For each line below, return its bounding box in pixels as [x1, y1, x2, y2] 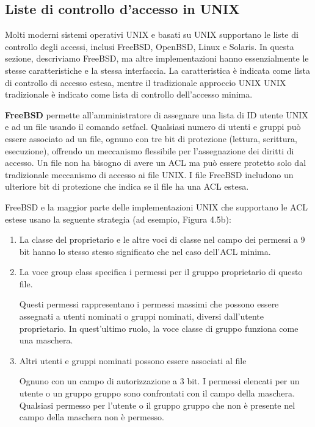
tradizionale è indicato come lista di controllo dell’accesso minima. [5, 88, 253, 101]
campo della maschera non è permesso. [19, 411, 164, 423]
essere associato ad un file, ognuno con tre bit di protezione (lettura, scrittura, [5, 132, 297, 145]
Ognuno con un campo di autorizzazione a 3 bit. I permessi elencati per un [19, 375, 300, 387]
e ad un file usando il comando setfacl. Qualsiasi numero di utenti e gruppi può [5, 120, 301, 133]
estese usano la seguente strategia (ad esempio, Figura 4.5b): [5, 212, 231, 225]
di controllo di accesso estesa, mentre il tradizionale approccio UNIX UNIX [5, 76, 286, 88]
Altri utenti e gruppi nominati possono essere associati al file [19, 354, 247, 367]
